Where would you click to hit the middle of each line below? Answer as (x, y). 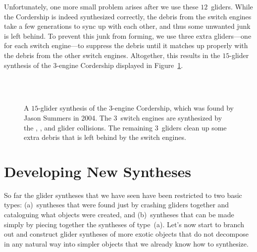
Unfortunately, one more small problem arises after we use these (101, 6)
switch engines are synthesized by (171, 117)
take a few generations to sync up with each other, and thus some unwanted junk (127, 26)
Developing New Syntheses (98, 171)
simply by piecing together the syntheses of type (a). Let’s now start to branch (124, 224)
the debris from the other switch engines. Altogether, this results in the (112, 55)
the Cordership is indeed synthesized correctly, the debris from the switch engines (128, 16)
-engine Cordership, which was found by (173, 108)
